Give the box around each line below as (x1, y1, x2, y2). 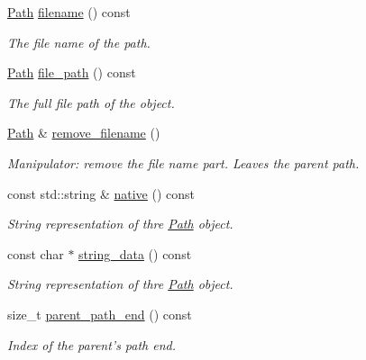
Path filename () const (7, 3, 131, 21)
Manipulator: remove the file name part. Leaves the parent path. (7, 153, 360, 172)
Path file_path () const (7, 63, 136, 82)
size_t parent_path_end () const (7, 304, 192, 323)
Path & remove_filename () (7, 123, 160, 142)
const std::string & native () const (7, 184, 196, 202)
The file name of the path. (7, 32, 151, 51)
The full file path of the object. (7, 93, 175, 112)
